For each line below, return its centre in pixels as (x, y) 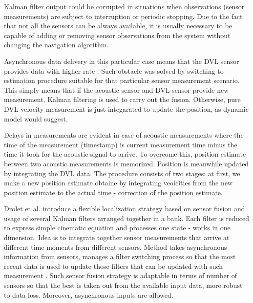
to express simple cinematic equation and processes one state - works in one (117, 228)
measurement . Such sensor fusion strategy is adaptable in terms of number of (121, 275)
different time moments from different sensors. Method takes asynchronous (116, 247)
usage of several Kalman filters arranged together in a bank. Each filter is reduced (127, 218)
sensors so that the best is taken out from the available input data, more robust (123, 285)
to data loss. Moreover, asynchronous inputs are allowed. (89, 294)
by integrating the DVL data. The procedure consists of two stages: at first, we (122, 173)
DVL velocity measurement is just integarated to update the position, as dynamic (126, 109)
